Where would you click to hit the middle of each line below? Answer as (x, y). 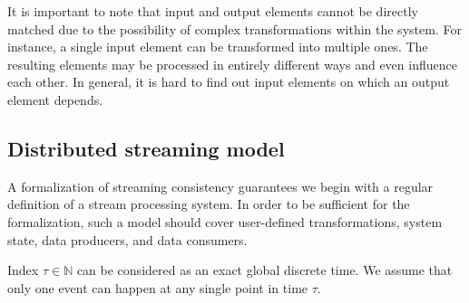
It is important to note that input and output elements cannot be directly (213, 11)
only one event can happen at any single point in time (158, 287)
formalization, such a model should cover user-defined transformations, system (225, 221)
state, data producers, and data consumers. (127, 239)
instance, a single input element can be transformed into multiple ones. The (218, 47)
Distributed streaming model (146, 148)
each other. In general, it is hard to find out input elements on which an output (229, 82)
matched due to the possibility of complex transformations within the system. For (234, 28)
